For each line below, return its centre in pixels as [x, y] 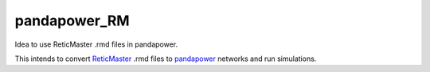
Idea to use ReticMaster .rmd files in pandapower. [96, 44]
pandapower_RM [72, 21]
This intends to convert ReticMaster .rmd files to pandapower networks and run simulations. [166, 59]
